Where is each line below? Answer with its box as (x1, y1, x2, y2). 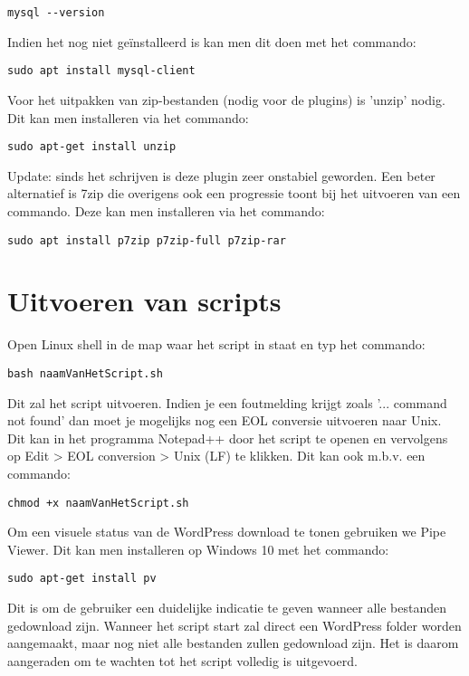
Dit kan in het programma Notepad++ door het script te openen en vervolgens (7, 428, 448, 447)
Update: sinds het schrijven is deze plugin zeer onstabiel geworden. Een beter (7, 166, 435, 185)
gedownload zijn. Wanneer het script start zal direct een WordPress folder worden (7, 615, 462, 634)
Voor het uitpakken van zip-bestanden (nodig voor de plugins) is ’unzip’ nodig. (7, 90, 445, 109)
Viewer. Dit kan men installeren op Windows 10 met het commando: (7, 539, 389, 558)
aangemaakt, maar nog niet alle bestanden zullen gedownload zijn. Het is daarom (7, 633, 459, 652)
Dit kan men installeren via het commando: (7, 108, 249, 127)
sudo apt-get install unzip (7, 140, 177, 154)
